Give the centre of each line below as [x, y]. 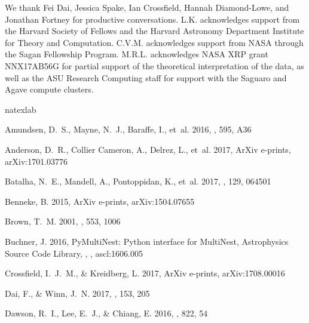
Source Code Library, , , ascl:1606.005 [74, 253]
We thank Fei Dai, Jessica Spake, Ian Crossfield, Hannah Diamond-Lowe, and [147, 7]
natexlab [21, 109]
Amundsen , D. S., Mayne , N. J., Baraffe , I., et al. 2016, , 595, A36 [128, 129]
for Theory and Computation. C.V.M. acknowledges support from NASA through [154, 42]
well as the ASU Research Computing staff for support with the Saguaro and [146, 77]
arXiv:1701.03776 [36, 161]
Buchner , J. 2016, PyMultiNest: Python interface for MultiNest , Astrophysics [147, 241]
